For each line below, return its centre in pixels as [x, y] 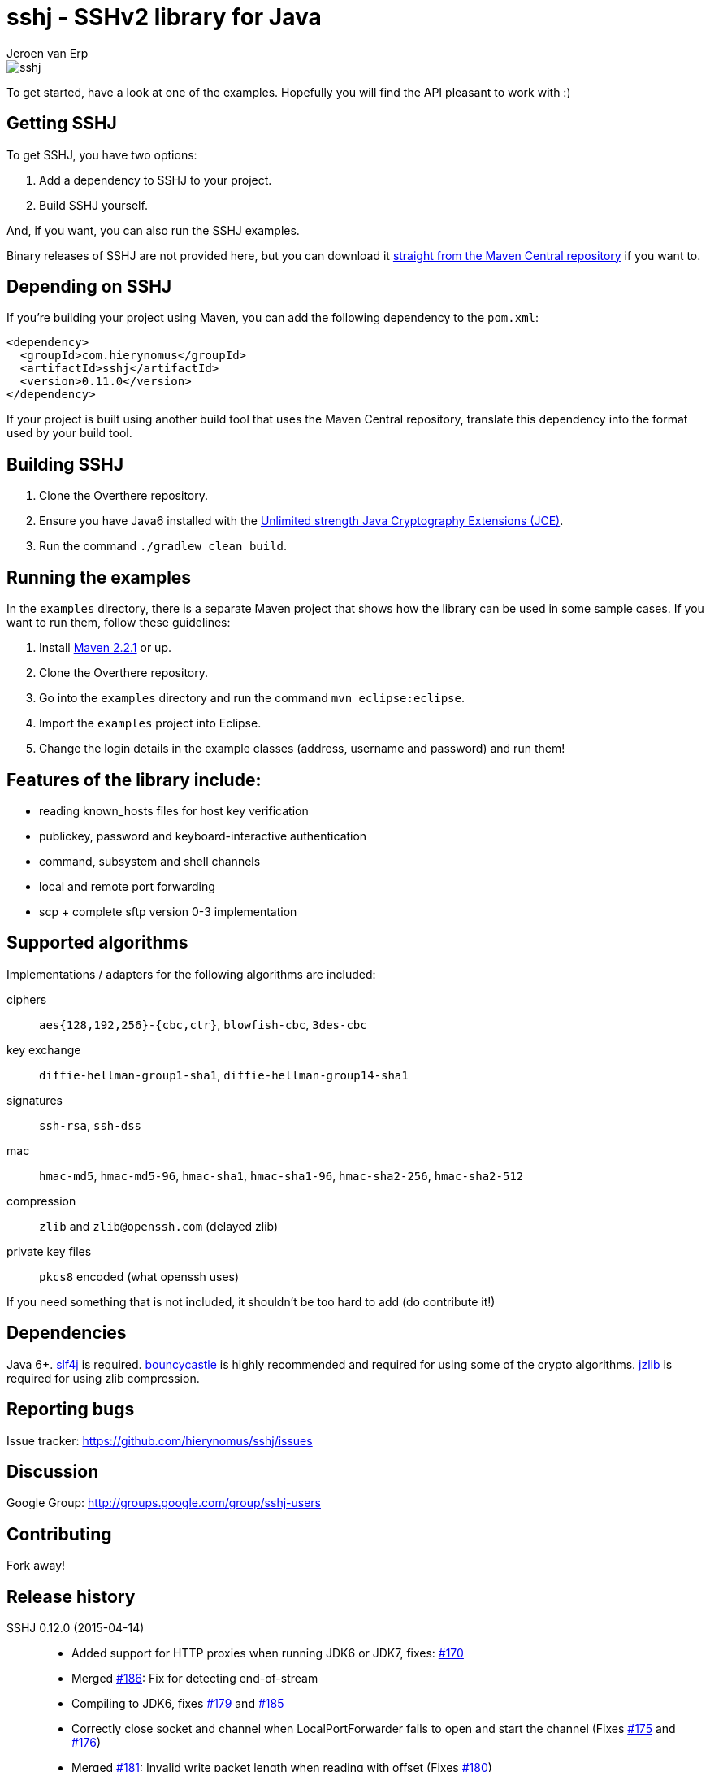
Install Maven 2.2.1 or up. [105, 648]
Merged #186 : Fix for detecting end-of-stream [195, 1679]
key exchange [44, 1049]
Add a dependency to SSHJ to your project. [156, 180]
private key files [49, 1251]
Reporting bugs [71, 1409]
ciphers [27, 999]
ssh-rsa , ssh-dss [91, 1125]
